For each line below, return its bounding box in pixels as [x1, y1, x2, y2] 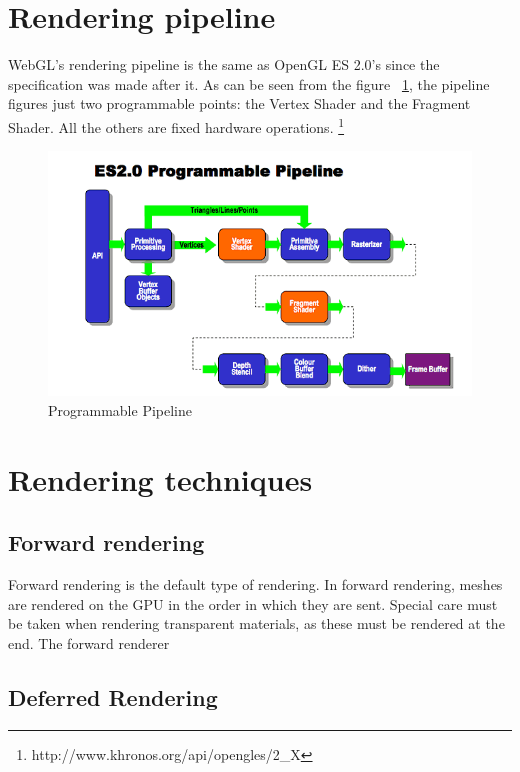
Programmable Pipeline [48, 399, 192, 420]
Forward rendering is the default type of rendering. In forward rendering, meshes [8, 573, 503, 594]
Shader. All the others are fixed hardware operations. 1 [8, 113, 345, 137]
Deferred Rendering [8, 681, 218, 712]
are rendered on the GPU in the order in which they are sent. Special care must [8, 593, 498, 614]
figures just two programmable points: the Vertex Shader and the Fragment [8, 93, 471, 114]
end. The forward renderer [8, 632, 170, 653]
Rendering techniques [8, 458, 313, 499]
